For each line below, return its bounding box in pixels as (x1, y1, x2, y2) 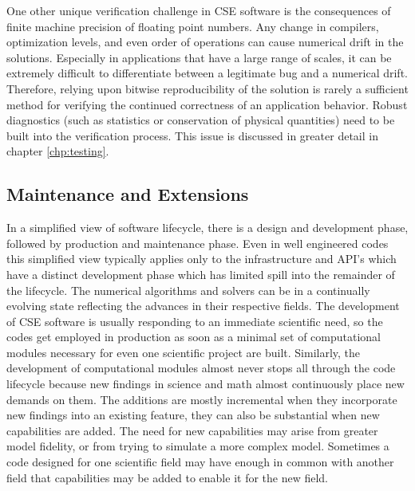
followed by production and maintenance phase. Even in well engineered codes (6, 234, 389, 251)
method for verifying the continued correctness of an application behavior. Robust (6, 96, 408, 112)
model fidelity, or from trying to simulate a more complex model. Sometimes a (6, 438, 389, 454)
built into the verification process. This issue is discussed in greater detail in (6, 127, 378, 143)
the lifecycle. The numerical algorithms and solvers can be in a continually (6, 281, 370, 298)
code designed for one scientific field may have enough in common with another (6, 454, 394, 470)
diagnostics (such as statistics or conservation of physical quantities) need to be (6, 112, 395, 128)
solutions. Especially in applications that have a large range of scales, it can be (6, 49, 392, 65)
